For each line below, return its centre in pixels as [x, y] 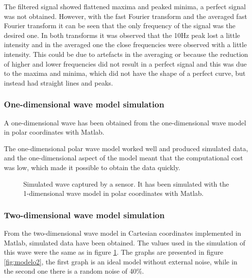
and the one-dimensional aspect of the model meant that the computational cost [124, 158]
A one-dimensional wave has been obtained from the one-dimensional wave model [125, 122]
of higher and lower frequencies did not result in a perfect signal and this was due [125, 63]
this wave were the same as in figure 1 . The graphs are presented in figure [114, 252]
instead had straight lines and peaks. [59, 82]
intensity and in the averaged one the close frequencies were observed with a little [126, 44]
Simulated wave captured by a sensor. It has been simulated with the [126, 183]
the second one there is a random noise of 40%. [74, 271]
